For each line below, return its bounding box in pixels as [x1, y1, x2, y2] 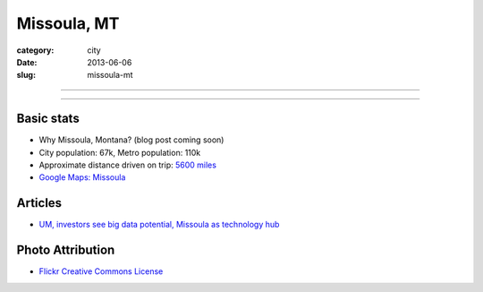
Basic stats [16, 111, 80, 126]
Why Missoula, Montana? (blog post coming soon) [38, 134, 225, 145]
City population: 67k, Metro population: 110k [38, 147, 201, 158]
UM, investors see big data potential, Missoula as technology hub [38, 219, 280, 230]
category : [16, 45, 55, 56]
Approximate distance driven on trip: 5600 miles [38, 159, 216, 170]
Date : [16, 56, 38, 67]
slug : [16, 70, 36, 81]
